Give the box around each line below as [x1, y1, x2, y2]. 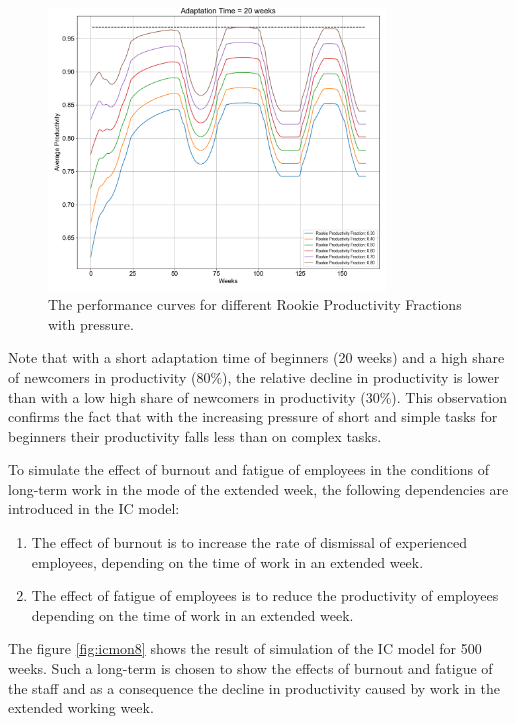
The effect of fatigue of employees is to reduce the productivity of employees [31, 585, 499, 606]
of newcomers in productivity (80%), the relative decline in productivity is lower [8, 366, 500, 387]
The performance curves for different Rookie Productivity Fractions [48, 294, 462, 315]
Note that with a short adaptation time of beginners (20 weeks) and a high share [8, 347, 505, 368]
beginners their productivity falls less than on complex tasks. [8, 425, 382, 446]
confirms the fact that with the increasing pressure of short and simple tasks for [8, 406, 498, 427]
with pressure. [48, 313, 134, 334]
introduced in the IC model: [8, 498, 180, 519]
